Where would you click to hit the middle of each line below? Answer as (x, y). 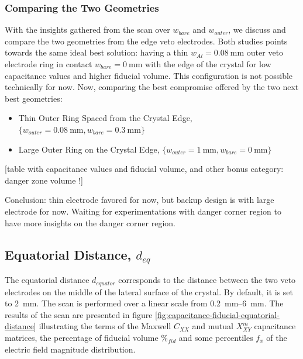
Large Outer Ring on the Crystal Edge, (89, 149)
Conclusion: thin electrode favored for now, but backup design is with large (140, 200)
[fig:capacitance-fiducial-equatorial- (217, 314)
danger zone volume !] (44, 180)
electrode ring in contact (49, 64)
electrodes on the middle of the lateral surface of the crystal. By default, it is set (149, 291)
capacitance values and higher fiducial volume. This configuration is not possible (149, 75)
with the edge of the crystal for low (208, 64)
